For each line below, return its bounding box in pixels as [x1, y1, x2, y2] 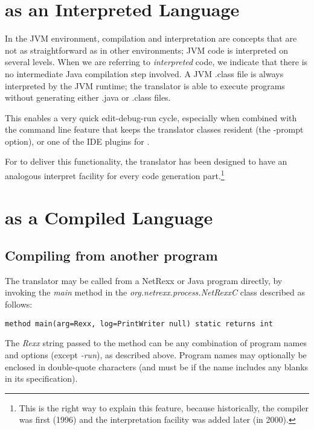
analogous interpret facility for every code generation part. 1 [5, 168, 225, 182]
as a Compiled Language [5, 204, 213, 229]
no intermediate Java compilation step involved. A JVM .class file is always [5, 67, 284, 80]
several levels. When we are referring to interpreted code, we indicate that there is [5, 55, 308, 68]
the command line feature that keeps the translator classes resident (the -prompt [5, 123, 304, 136]
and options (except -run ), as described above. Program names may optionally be [5, 348, 307, 361]
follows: [5, 298, 33, 311]
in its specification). [5, 372, 78, 385]
